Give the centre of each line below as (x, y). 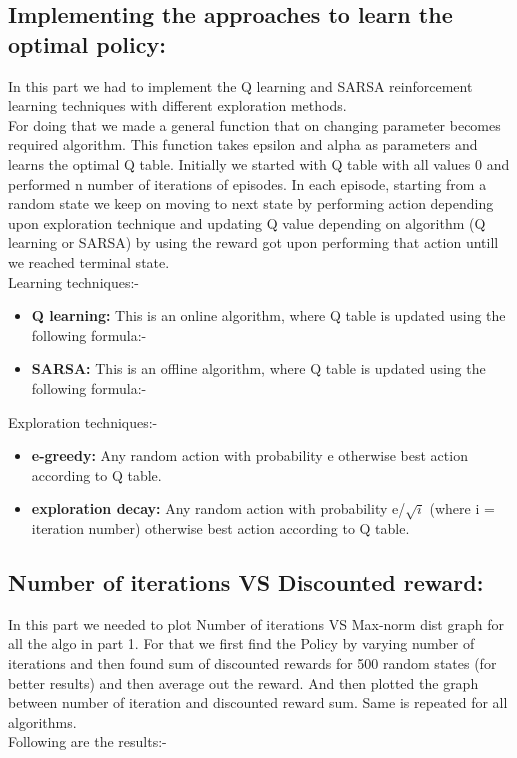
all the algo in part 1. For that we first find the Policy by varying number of (241, 643)
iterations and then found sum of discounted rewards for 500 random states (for (252, 663)
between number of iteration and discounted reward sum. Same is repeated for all (258, 702)
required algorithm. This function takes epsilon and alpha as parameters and (243, 144)
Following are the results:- (87, 741)
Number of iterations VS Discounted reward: (246, 582)
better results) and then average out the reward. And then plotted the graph (243, 682)
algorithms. (42, 721)
